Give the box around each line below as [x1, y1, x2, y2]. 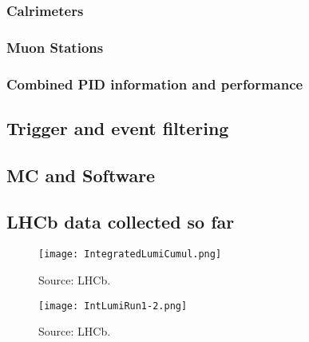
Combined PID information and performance [6, 74, 303, 93]
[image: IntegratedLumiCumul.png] [38, 249, 222, 260]
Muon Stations [6, 37, 104, 57]
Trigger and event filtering [6, 115, 229, 140]
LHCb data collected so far [6, 209, 235, 234]
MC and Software [6, 162, 156, 187]
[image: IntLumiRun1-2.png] [38, 300, 188, 312]
